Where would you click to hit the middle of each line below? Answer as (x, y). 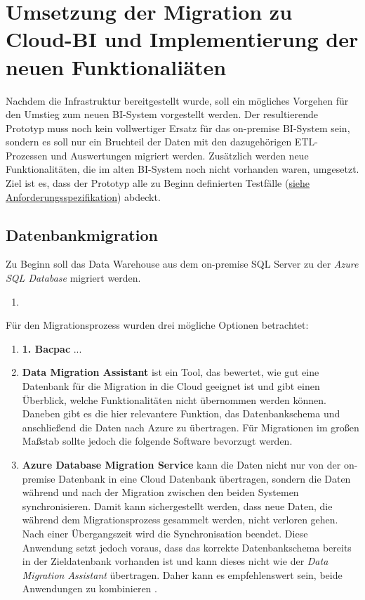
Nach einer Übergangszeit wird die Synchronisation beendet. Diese (165, 533)
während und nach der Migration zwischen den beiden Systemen (160, 492)
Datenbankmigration (82, 234)
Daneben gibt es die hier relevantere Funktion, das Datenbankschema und (181, 413)
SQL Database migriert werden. (73, 278)
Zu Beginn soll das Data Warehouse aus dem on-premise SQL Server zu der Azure (182, 264)
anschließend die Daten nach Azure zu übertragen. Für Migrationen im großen (191, 427)
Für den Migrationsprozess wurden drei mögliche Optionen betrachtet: (157, 325)
